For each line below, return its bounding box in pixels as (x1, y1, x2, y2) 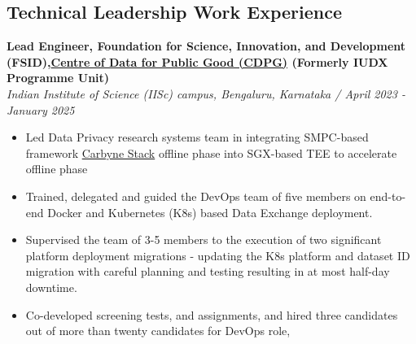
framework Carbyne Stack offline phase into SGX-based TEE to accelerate (25, 144, 397, 161)
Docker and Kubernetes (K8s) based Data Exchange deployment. (47, 203, 373, 220)
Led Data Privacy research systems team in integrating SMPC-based (25, 128, 369, 146)
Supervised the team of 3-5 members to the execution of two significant (25, 231, 382, 248)
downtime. (25, 278, 77, 295)
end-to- (370, 187, 406, 204)
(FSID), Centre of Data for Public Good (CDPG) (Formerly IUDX (7, 53, 388, 70)
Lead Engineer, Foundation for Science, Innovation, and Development (7, 37, 406, 54)
